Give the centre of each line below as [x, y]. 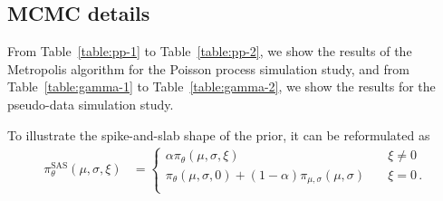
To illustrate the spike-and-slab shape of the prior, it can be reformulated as [219, 134]
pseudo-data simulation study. [91, 104]
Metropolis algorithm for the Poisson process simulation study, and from [208, 68]
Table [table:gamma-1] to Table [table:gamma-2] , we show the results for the [221, 86]
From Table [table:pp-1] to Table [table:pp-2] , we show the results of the [210, 51]
